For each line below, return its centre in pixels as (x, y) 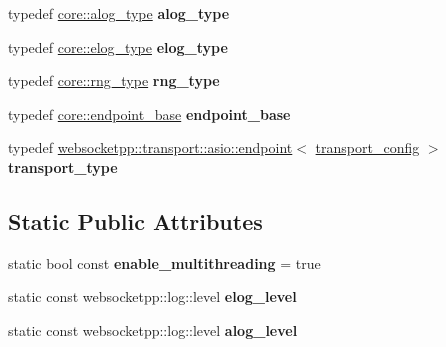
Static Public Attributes (135, 220)
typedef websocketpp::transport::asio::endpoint (150, 147)
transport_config (367, 147)
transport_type (63, 166)
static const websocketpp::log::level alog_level (153, 329)
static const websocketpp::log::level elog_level (152, 296)
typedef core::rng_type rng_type (114, 80)
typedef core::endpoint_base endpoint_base (149, 113)
